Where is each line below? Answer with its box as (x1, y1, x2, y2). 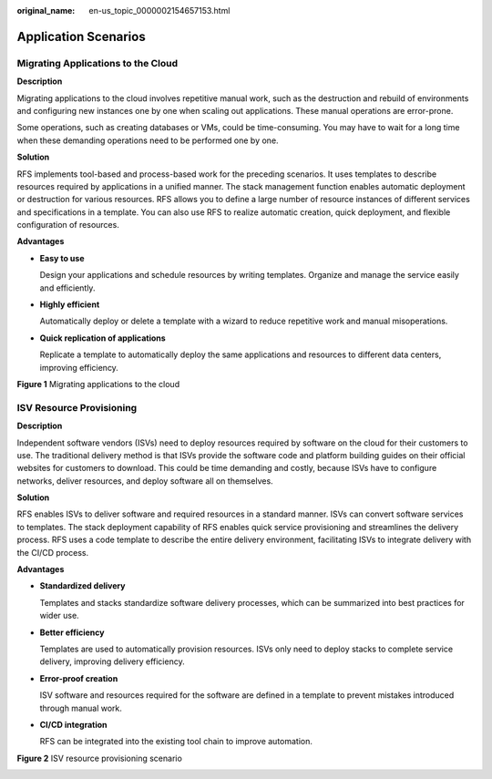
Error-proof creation (39, 672, 118, 683)
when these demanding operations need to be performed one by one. (16, 135, 279, 146)
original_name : (16, 5, 76, 15)
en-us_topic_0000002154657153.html (88, 5, 231, 15)
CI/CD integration (39, 719, 108, 730)
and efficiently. (39, 282, 96, 293)
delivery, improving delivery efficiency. (39, 656, 186, 667)
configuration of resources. (16, 220, 120, 231)
